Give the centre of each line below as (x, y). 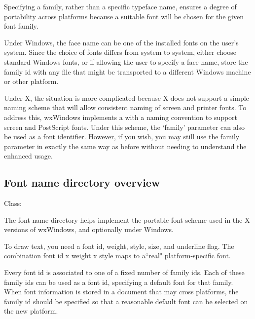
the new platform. (31, 311)
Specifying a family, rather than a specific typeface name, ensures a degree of (120, 6)
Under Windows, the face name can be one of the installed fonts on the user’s (121, 42)
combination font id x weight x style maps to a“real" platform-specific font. (117, 256)
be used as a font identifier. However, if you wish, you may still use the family (122, 137)
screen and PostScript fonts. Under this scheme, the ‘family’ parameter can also (125, 127)
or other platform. (31, 81)
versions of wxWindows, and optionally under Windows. (89, 229)
